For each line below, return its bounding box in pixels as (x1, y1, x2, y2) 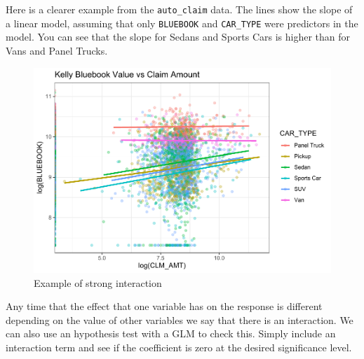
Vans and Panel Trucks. (6, 43, 108, 57)
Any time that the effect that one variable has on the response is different (6, 299, 323, 314)
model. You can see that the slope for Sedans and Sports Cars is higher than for (6, 29, 351, 44)
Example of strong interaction (34, 275, 162, 290)
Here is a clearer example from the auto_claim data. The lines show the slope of (6, 2, 353, 16)
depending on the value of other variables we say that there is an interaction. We (6, 312, 353, 327)
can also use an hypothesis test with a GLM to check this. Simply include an (6, 326, 336, 341)
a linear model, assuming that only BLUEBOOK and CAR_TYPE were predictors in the (6, 15, 358, 30)
